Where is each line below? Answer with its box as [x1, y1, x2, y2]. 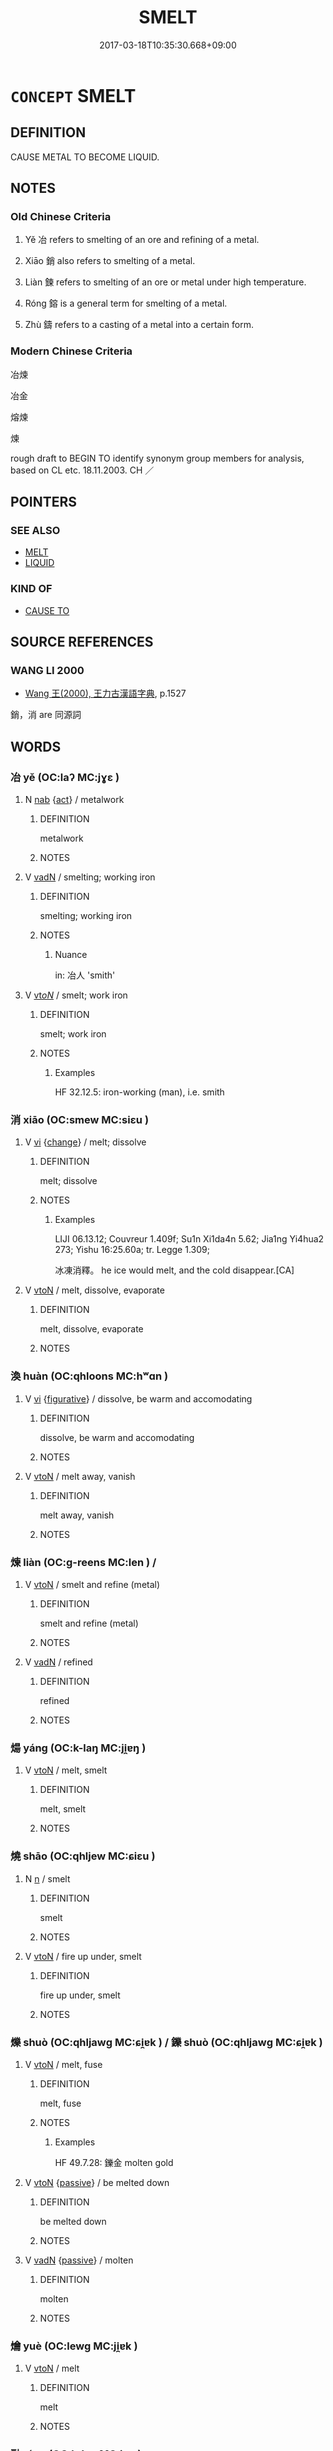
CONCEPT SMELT [10, 84, 137, 107]
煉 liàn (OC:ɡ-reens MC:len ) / [10, 1555, 157, 1569]
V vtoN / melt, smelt [24, 1764, 108, 1776]
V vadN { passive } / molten [24, 2254, 134, 2266]
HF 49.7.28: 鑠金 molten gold [54, 2156, 174, 2168]
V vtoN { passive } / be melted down [24, 2176, 170, 2188]
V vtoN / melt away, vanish [24, 1470, 136, 1482]
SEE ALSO [10, 524, 61, 538]
